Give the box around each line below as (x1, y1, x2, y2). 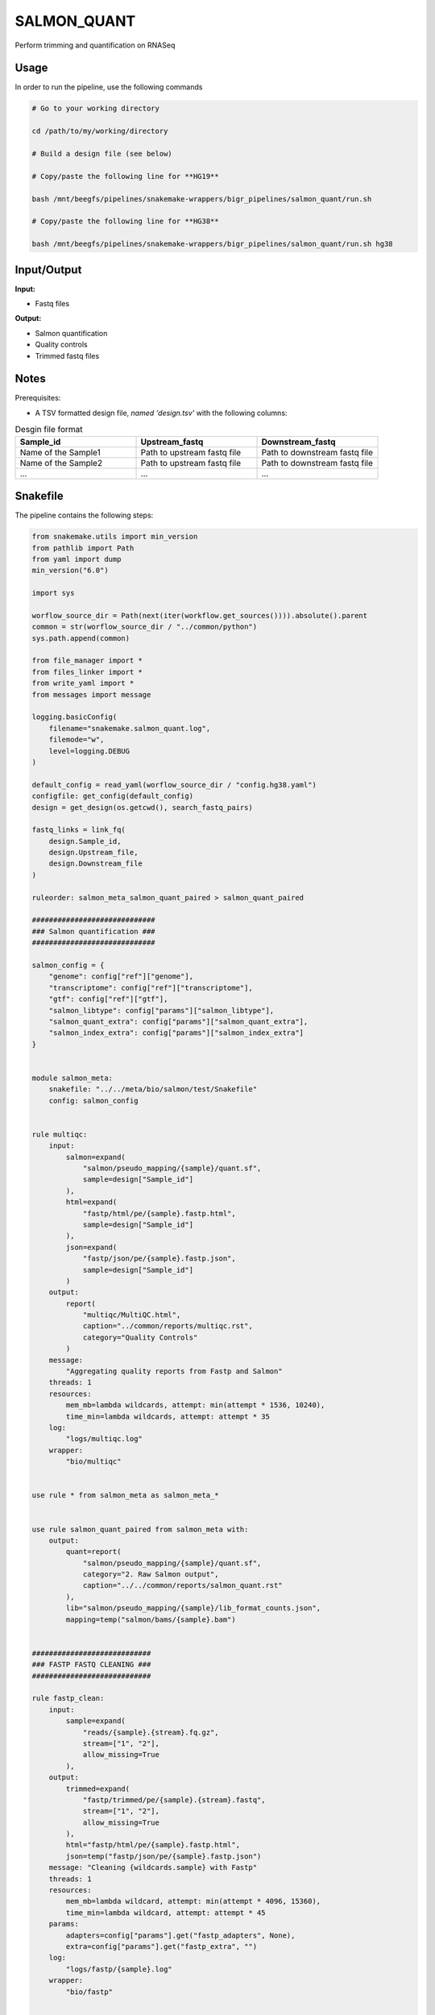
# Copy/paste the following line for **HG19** (31, 172, 219, 181)
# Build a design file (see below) (31, 149, 172, 158)
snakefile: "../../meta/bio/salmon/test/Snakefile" (48, 1085, 258, 1094)
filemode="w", (48, 735, 105, 745)
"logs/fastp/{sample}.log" (65, 1964, 172, 1974)
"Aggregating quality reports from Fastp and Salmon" (65, 1367, 283, 1376)
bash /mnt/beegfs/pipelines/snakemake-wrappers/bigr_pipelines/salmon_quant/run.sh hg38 (31, 239, 394, 249)
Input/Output (14, 263, 82, 276)
